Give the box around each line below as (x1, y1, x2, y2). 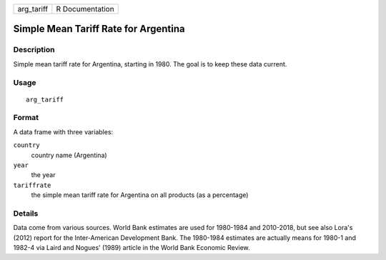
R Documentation (56, 4, 114, 14)
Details (13, 208, 39, 218)
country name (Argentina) (31, 151, 107, 159)
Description (13, 45, 55, 55)
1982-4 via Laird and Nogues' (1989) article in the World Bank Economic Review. (13, 244, 250, 252)
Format (13, 113, 39, 123)
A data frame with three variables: (13, 127, 114, 136)
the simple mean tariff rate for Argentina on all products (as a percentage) (31, 191, 249, 199)
